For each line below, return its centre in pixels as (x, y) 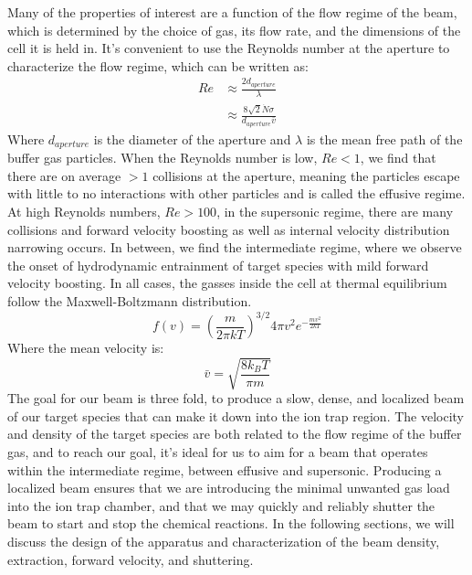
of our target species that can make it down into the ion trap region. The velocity (236, 415)
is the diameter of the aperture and (192, 138)
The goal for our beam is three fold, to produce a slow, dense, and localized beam (236, 398)
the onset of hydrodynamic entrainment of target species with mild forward (218, 265)
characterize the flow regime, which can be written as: (158, 65)
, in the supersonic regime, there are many (335, 211)
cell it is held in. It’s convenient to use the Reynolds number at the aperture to (229, 48)
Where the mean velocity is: (86, 348)
